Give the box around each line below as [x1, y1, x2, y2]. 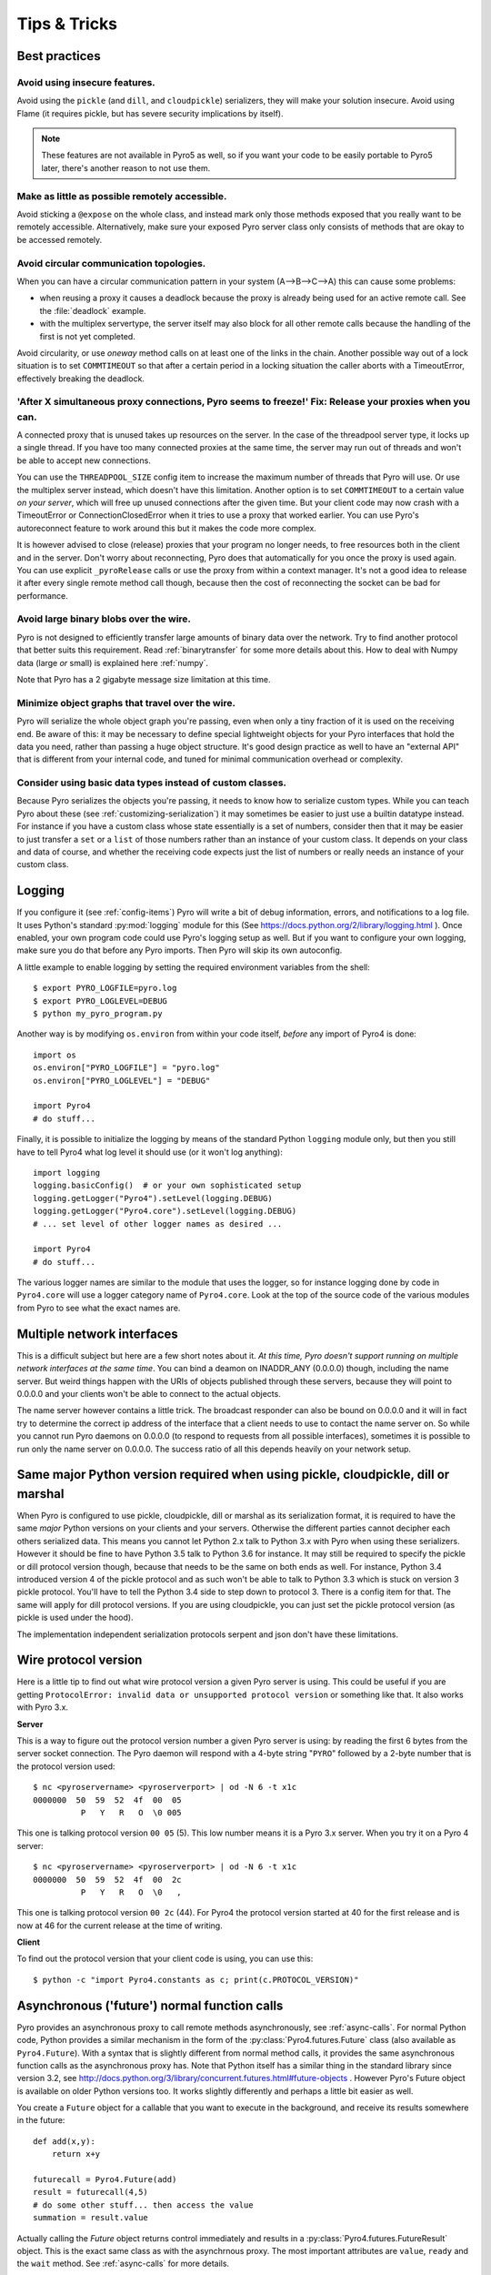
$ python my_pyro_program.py [33, 1008, 163, 1019]
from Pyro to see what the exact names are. [16, 1302, 181, 1313]
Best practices [16, 48, 101, 64]
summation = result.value [33, 2212, 149, 2223]
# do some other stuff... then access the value [33, 2199, 254, 2210]
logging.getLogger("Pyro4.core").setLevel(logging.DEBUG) [33, 1206, 297, 1217]
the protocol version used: [16, 1761, 115, 1772]
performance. [16, 590, 68, 601]
